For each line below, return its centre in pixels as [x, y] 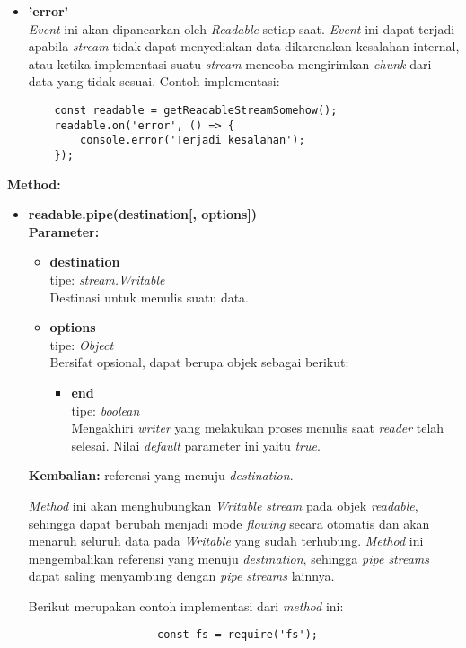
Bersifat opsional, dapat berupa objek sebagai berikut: [199, 362]
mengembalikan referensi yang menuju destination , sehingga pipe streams [229, 558]
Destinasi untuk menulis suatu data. [149, 297]
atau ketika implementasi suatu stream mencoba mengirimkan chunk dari [230, 63]
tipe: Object [82, 344]
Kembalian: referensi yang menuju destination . [161, 475]
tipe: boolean [106, 410]
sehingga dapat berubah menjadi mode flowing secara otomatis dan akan [229, 523]
